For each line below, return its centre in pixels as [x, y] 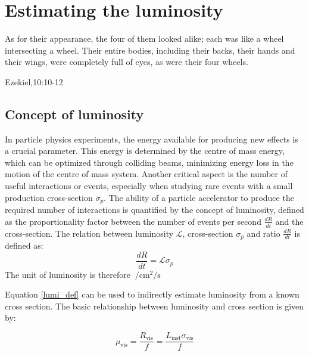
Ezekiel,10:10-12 [34, 81]
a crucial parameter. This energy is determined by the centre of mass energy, [145, 151]
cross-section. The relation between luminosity [89, 233]
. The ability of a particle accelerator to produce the [199, 197]
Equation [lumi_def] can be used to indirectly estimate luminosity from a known [152, 294]
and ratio [263, 233]
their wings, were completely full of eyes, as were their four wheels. [127, 62]
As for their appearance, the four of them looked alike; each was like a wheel [144, 38]
